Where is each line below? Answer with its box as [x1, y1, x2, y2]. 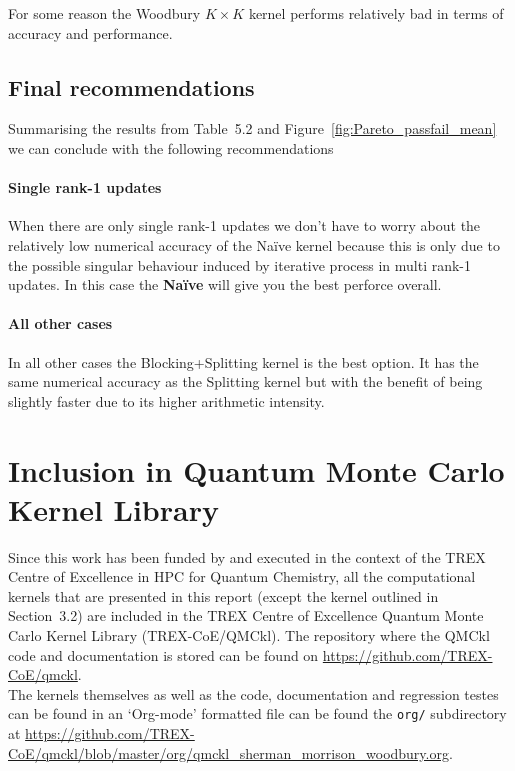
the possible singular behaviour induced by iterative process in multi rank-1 [8, 254, 472, 275]
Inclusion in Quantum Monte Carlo [8, 449, 505, 490]
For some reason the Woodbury [8, 3, 201, 23]
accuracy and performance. [8, 22, 173, 43]
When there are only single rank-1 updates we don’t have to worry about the [8, 215, 481, 236]
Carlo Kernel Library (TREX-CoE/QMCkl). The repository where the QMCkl [8, 625, 490, 646]
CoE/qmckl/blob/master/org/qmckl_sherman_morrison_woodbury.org [8, 742, 449, 763]
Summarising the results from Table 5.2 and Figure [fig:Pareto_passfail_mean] [8, 118, 497, 139]
